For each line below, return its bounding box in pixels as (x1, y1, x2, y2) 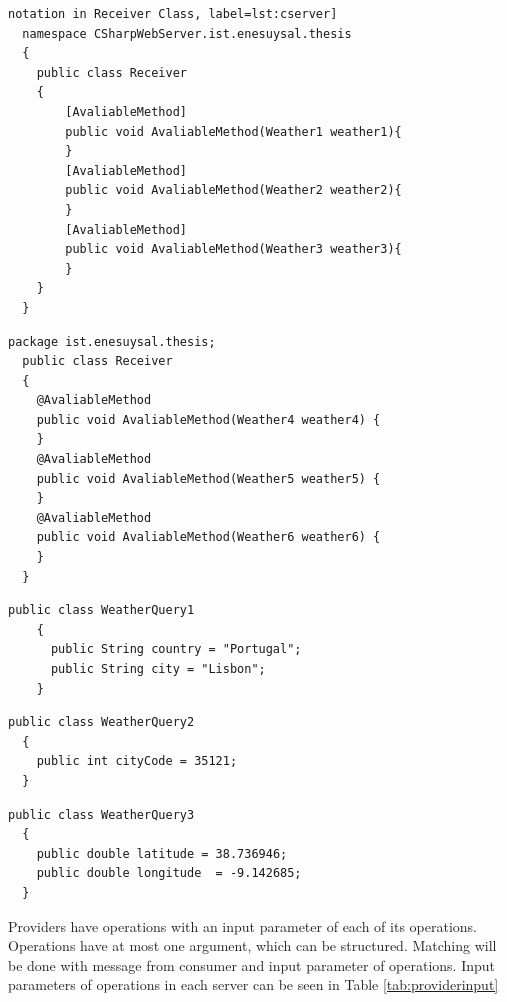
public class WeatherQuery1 (8, 603, 195, 618)
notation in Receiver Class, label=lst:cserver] (8, 7, 338, 21)
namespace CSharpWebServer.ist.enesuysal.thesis (22, 26, 352, 41)
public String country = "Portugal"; (50, 642, 302, 657)
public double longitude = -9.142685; (36, 866, 302, 881)
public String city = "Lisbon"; (50, 662, 266, 676)
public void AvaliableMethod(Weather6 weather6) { (36, 530, 381, 545)
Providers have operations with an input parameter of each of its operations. (8, 915, 477, 936)
